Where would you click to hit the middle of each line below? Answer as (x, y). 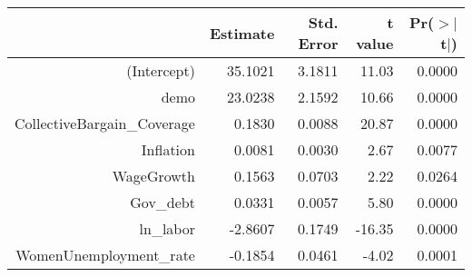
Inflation (168, 149)
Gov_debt (162, 202)
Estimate (242, 33)
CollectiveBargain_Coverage (105, 123)
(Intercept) (161, 70)
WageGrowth (153, 176)
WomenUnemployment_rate (105, 255)
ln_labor (167, 228)
